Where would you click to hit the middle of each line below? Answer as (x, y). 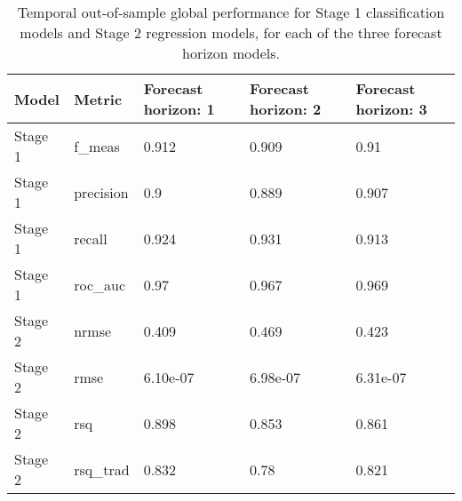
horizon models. (231, 53)
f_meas (97, 146)
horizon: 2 (286, 109)
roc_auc (100, 284)
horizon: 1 (179, 109)
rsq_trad (102, 469)
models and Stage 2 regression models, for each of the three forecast (231, 32)
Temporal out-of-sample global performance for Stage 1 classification (231, 12)
